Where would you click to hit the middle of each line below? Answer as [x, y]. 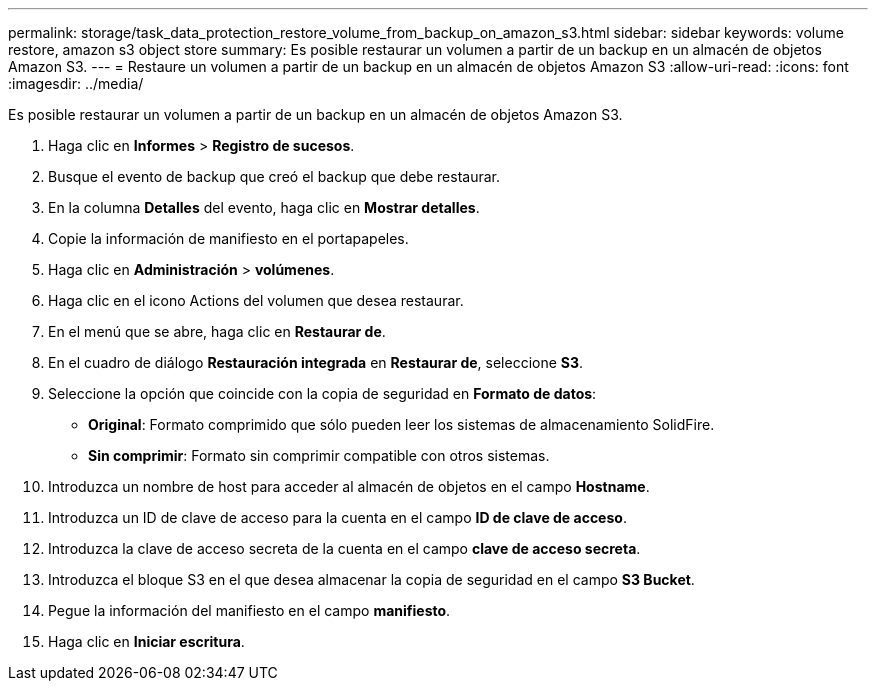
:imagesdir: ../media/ [76, 83]
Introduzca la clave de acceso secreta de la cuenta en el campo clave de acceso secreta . [344, 548]
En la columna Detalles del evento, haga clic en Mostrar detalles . [264, 207]
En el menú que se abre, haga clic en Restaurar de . [217, 331]
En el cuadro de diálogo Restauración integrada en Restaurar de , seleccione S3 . [316, 362]
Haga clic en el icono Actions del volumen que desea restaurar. [256, 300]
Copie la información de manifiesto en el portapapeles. [228, 238]
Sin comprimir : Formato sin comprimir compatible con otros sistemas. [319, 455]
